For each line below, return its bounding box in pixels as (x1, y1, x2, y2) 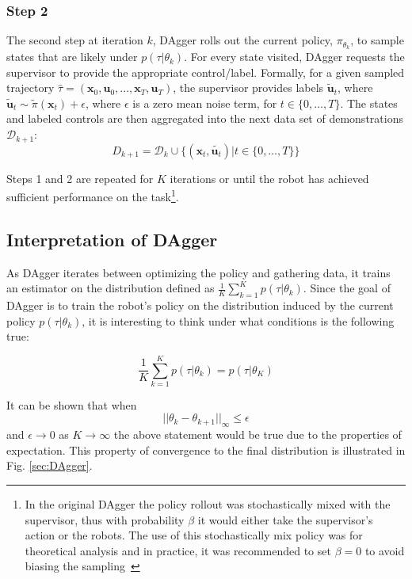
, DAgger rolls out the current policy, (152, 32, 333, 48)
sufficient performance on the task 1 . (6, 186, 179, 204)
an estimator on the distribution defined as (6, 280, 215, 296)
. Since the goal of (303, 280, 391, 296)
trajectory (6, 79, 55, 96)
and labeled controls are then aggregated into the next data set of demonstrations (6, 110, 403, 127)
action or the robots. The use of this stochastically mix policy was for (25, 527, 363, 543)
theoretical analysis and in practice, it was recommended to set (25, 542, 331, 558)
